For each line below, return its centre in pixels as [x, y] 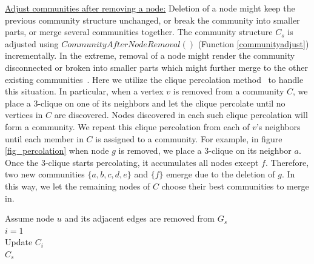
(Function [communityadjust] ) [253, 43]
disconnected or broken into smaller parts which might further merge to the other [156, 67]
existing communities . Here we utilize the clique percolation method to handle [154, 79]
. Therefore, [287, 162]
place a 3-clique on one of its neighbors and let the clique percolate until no [145, 103]
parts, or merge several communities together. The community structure [139, 32]
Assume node [30, 218]
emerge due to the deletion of [221, 174]
